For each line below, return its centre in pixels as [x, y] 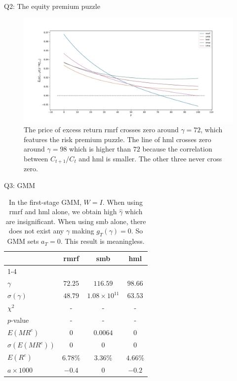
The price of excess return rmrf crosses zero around [101, 130]
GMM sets [23, 241]
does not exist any [36, 231]
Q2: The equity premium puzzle [52, 6]
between [36, 158]
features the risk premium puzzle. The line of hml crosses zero [118, 139]
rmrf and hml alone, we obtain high [63, 211]
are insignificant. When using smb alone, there [76, 221]
